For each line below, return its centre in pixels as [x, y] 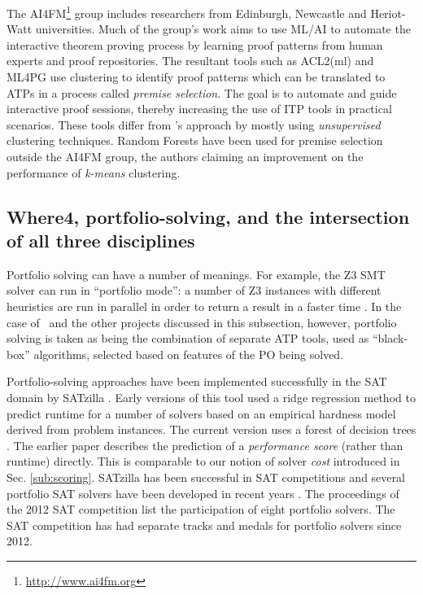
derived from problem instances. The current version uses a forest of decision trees [211, 429]
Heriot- [388, 13]
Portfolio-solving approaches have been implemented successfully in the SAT [197, 381]
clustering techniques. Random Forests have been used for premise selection [195, 140]
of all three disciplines [101, 240]
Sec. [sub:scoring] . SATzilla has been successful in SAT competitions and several [206, 477]
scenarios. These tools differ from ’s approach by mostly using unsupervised [194, 124]
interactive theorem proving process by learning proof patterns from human [195, 44]
